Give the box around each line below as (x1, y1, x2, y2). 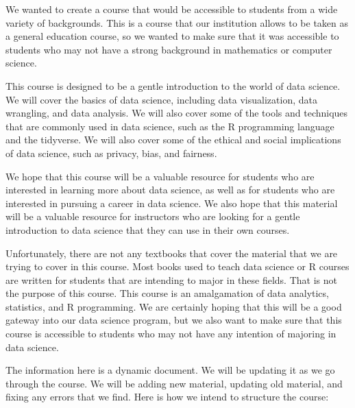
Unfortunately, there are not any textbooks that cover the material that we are (5, 245, 338, 260)
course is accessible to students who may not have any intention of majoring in (5, 326, 336, 341)
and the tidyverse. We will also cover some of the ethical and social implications (5, 132, 341, 147)
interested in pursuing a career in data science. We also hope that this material (5, 195, 338, 210)
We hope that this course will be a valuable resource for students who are (5, 169, 315, 183)
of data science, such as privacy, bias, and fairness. (5, 145, 217, 160)
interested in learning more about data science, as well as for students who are (5, 182, 335, 197)
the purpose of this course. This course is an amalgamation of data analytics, (5, 286, 329, 300)
